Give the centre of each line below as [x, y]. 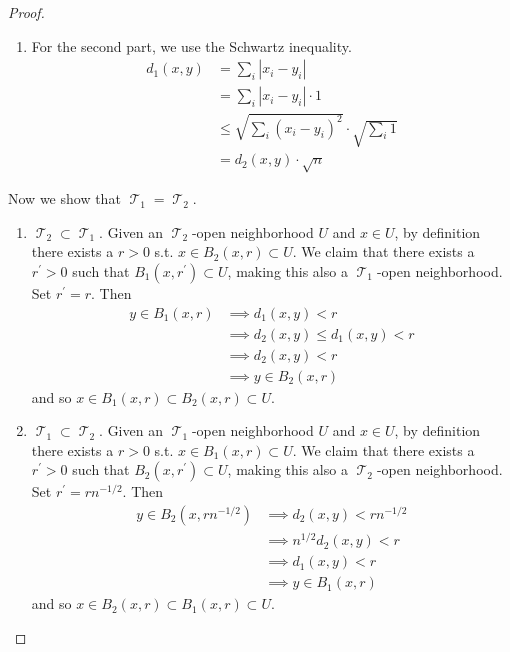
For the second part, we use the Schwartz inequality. [191, 45]
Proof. [26, 12]
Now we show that [64, 198]
